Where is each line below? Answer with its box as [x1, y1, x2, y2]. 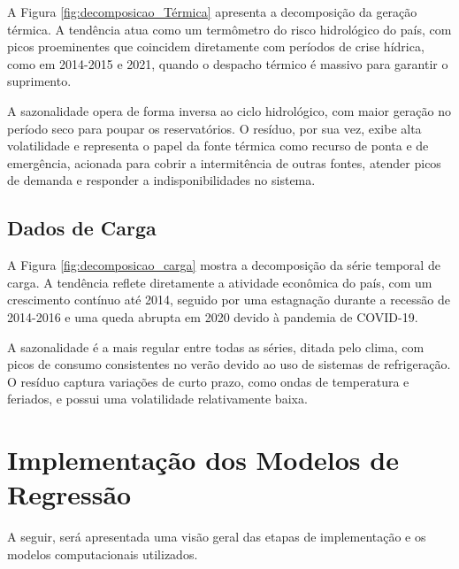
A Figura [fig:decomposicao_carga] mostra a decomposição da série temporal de [7, 256, 440, 274]
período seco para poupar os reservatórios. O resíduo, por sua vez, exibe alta [7, 119, 422, 137]
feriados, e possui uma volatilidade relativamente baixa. [7, 389, 308, 408]
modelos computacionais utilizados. [7, 544, 198, 563]
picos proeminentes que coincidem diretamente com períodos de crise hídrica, [7, 37, 425, 56]
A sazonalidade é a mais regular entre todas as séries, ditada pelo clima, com [7, 337, 425, 356]
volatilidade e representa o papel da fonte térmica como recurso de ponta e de [7, 136, 429, 155]
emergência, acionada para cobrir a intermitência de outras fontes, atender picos [7, 153, 441, 172]
